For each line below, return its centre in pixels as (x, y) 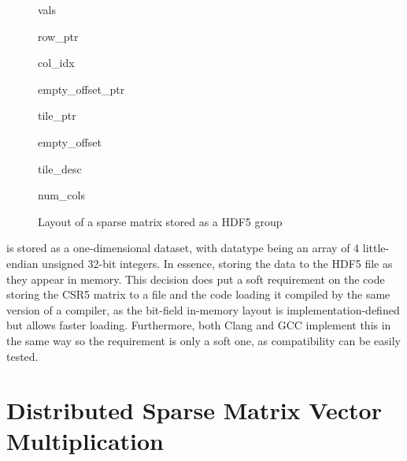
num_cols (61, 195)
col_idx (56, 63)
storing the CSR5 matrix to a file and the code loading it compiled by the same (198, 294)
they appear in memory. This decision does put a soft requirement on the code (196, 279)
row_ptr (58, 36)
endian (22, 263)
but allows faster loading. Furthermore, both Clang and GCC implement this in (199, 325)
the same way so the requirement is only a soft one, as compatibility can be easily (203, 340)
